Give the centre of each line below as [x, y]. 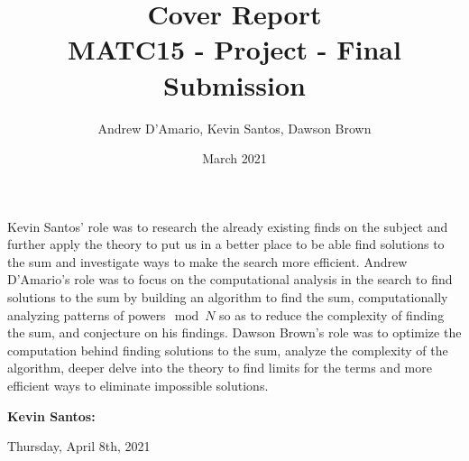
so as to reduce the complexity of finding [332, 314]
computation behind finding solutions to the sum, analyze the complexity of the [228, 350]
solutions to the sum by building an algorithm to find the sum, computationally [228, 297]
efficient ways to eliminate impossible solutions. [138, 386]
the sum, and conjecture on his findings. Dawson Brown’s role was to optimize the [234, 332]
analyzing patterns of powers [87, 314]
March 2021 [234, 158]
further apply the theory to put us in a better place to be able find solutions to [226, 244]
